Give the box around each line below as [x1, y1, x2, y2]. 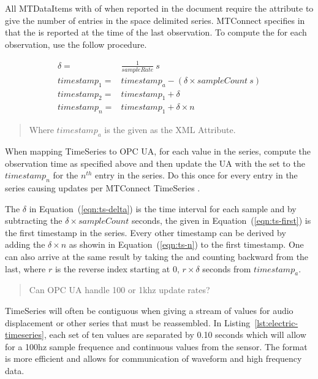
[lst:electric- [254, 316, 298, 329]
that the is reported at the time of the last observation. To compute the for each [5, 26, 307, 39]
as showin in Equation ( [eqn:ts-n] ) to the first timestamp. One [69, 238, 304, 251]
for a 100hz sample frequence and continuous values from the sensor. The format [5, 340, 308, 353]
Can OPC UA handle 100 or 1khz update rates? [29, 283, 210, 296]
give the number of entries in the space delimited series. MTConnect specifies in [5, 13, 305, 26]
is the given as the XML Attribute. [104, 123, 236, 136]
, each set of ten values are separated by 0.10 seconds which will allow [44, 328, 306, 341]
